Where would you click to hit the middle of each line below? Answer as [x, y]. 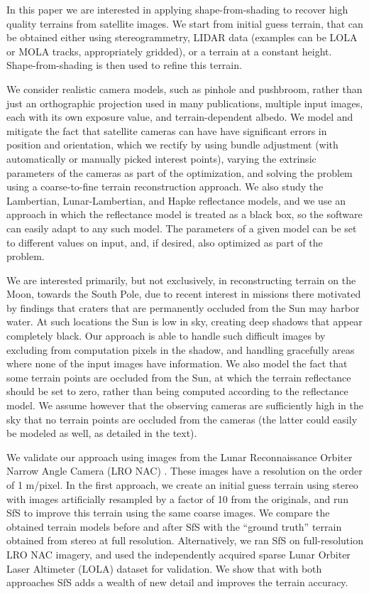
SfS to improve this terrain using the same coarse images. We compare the [168, 513]
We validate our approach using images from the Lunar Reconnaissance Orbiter [180, 457]
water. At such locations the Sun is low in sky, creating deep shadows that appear [184, 322]
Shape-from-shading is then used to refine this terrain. [124, 65]
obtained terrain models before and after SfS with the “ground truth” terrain [174, 526]
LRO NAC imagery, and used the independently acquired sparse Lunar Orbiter [178, 554]
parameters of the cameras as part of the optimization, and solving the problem [180, 172]
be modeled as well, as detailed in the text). [102, 433]
